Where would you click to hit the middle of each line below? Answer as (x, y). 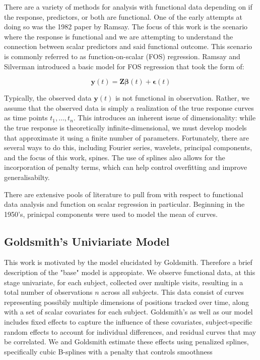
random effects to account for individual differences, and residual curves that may (130, 331)
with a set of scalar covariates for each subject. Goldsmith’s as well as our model (128, 312)
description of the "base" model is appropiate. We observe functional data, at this (130, 272)
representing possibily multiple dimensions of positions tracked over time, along (127, 302)
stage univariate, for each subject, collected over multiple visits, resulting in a (124, 282)
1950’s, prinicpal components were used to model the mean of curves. (111, 214)
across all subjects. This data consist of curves (173, 292)
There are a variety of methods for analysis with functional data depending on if (128, 7)
